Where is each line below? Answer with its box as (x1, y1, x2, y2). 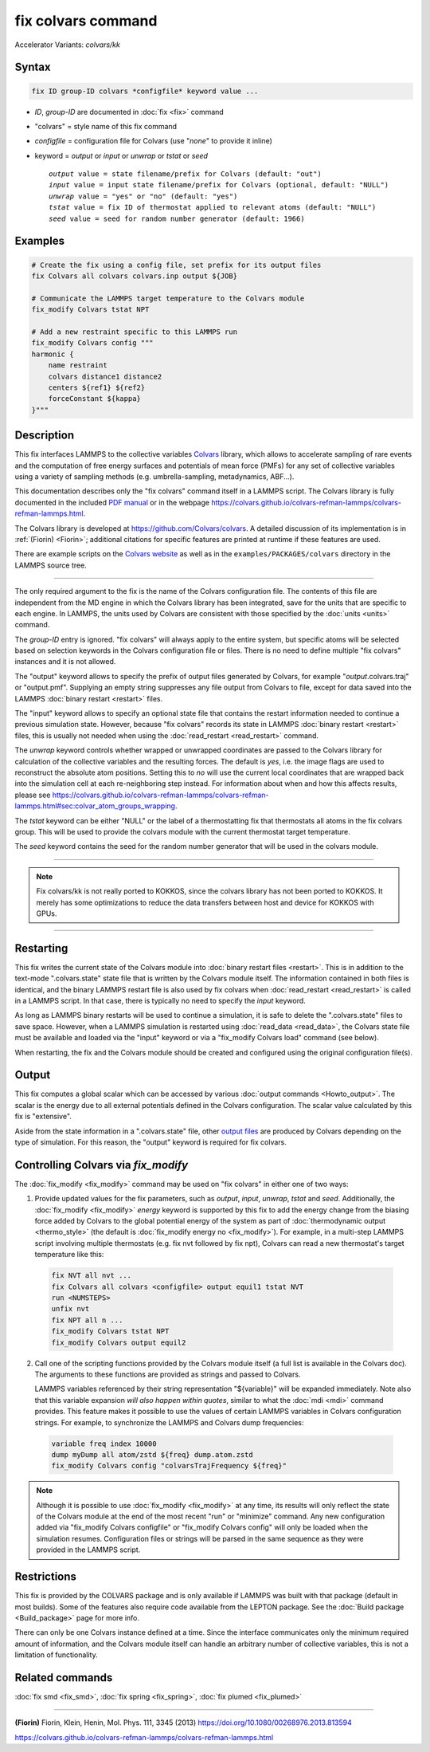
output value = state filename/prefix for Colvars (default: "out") (49, 170, 322, 179)
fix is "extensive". (14, 1112, 72, 1122)
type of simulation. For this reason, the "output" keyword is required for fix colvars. (14, 1137, 287, 1147)
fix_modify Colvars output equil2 (51, 1338, 186, 1347)
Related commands (14, 1671, 113, 1684)
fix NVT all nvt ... (51, 1271, 131, 1280)
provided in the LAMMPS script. (36, 1545, 141, 1554)
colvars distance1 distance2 (48, 371, 162, 381)
